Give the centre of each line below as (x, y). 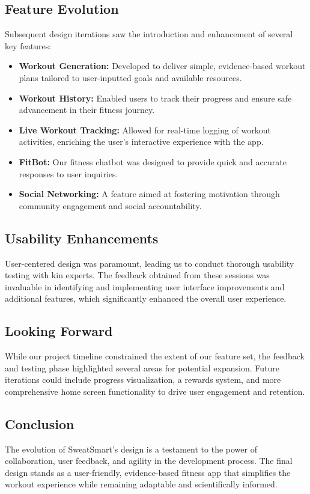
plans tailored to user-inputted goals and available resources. (130, 77)
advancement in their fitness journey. (87, 110)
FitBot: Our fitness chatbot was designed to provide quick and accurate (153, 161)
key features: (28, 45)
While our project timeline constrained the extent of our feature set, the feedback (155, 356)
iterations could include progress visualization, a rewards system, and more (143, 380)
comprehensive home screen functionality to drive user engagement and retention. (155, 391)
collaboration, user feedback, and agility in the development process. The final (149, 461)
